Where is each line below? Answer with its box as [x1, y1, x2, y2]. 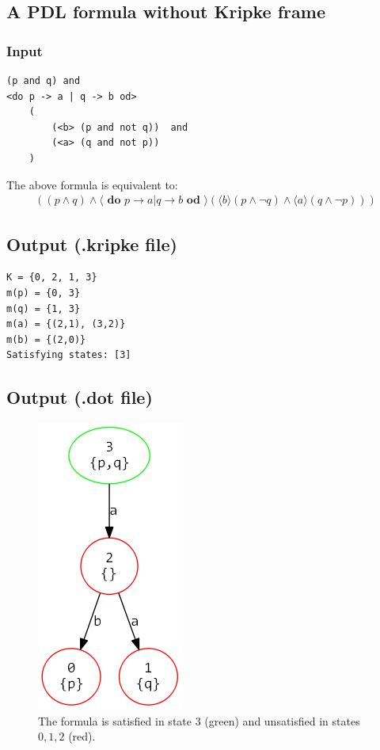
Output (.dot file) [6, 385, 153, 409]
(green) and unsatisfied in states [204, 712, 360, 729]
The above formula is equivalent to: [6, 176, 178, 192]
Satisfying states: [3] [6, 349, 131, 361]
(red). [68, 728, 96, 744]
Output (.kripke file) [6, 231, 177, 256]
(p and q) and [6, 75, 81, 86]
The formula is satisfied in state [38, 712, 192, 729]
